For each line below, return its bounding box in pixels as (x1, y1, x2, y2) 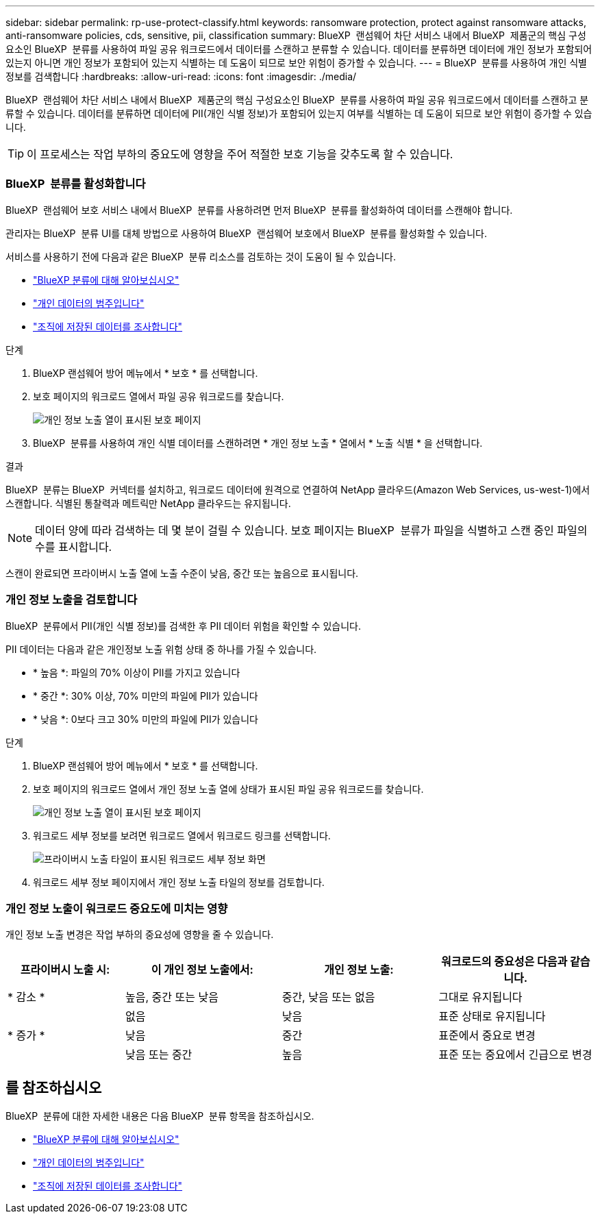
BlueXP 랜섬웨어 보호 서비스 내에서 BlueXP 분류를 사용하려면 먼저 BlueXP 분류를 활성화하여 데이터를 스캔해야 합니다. (5, 204, 513, 216)
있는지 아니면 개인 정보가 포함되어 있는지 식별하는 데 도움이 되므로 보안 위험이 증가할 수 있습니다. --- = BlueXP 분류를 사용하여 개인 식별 (5, 57, 587, 69)
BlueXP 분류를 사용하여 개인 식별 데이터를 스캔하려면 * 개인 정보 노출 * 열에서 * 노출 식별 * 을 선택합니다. (33, 436, 483, 449)
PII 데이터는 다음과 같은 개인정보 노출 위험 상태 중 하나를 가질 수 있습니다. (5, 643, 317, 655)
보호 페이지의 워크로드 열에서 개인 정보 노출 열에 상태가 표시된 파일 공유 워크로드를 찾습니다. (33, 783, 424, 795)
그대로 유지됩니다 (438, 990, 523, 1005)
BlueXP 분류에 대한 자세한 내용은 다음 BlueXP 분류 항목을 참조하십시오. (5, 1110, 314, 1122)
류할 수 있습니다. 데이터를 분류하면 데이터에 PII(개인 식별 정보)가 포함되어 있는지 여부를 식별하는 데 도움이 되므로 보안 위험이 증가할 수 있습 (5, 108, 592, 119)
